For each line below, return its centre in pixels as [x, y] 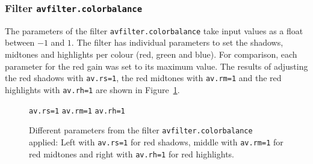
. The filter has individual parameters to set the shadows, [177, 42]
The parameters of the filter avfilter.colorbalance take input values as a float [154, 30]
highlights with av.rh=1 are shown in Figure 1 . [92, 89]
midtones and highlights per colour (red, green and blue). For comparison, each [151, 54]
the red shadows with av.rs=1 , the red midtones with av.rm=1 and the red [143, 78]
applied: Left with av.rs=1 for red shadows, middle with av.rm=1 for [156, 141]
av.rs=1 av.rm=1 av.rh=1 [77, 111]
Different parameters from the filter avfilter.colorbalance [141, 130]
